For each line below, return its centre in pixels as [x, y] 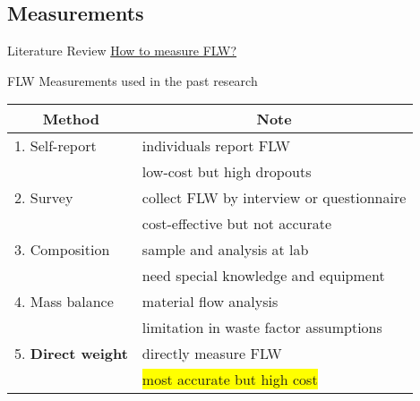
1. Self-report [56, 146]
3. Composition [62, 250]
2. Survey [44, 198]
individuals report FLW [216, 146]
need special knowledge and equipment [263, 276]
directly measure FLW [212, 354]
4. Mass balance [64, 302]
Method [71, 119]
